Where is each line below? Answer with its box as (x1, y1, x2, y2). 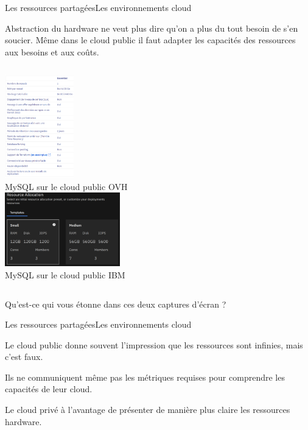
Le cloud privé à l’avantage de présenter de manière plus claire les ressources (5, 403, 290, 416)
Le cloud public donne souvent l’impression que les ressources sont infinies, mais (5, 338, 303, 351)
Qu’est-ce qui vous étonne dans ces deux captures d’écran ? (5, 297, 226, 310)
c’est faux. (5, 350, 43, 363)
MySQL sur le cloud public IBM (5, 268, 125, 281)
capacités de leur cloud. (5, 382, 93, 395)
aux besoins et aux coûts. (5, 45, 99, 58)
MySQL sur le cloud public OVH (5, 180, 128, 192)
